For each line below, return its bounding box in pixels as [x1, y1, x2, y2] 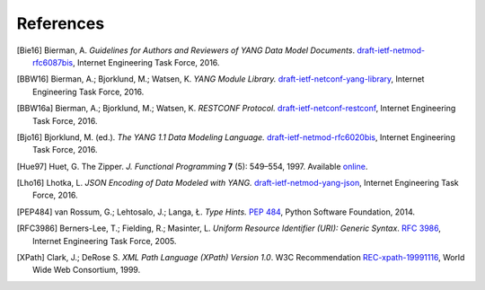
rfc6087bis [32, 57, 74, 67]
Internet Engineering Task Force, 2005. [32, 235, 177, 246]
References [16, 13, 105, 33]
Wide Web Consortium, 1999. [32, 265, 141, 276]
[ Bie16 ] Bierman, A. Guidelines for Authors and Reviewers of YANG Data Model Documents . [16, 45, 355, 56]
